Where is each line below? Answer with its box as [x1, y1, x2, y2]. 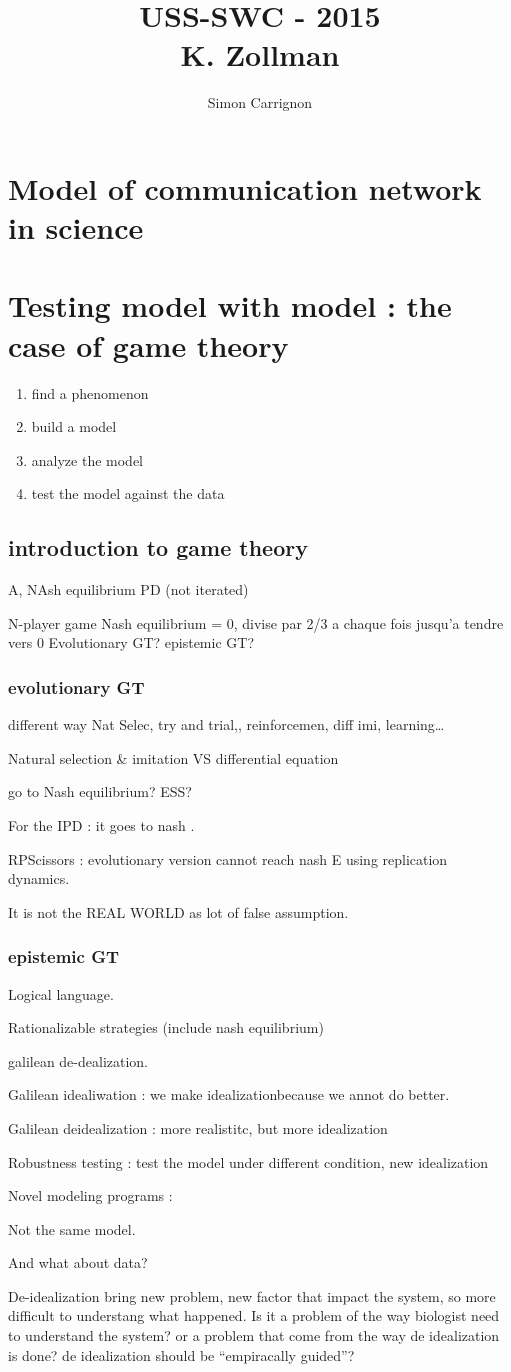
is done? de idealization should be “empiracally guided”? [8, 1344, 355, 1365]
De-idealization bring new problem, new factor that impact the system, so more [8, 1285, 496, 1306]
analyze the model [31, 449, 144, 470]
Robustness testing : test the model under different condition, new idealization [8, 1151, 489, 1172]
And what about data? [8, 1252, 148, 1273]
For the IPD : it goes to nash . [8, 814, 195, 835]
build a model [31, 416, 117, 437]
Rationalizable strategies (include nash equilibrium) [8, 1017, 324, 1038]
